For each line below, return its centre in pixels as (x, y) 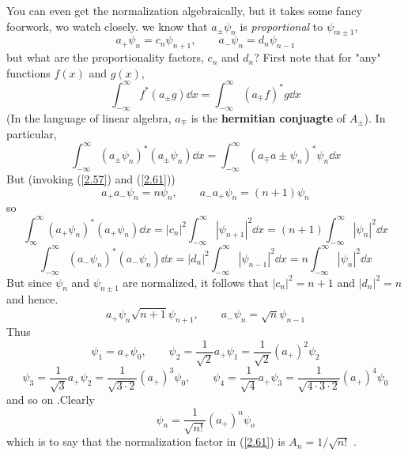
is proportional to (281, 26)
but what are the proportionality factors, (105, 57)
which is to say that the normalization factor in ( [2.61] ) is (146, 441)
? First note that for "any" (317, 57)
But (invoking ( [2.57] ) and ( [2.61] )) (91, 179)
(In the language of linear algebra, (89, 117)
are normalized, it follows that (196, 282)
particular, (32, 134)
